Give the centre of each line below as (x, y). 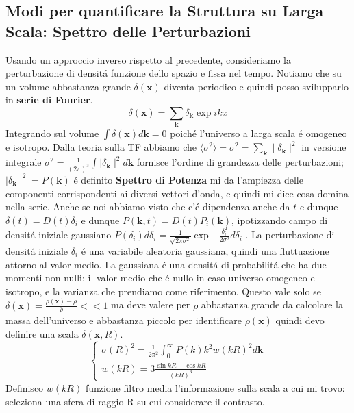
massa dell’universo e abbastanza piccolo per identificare (124, 320)
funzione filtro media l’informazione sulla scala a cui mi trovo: (215, 387)
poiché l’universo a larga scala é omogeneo (258, 133)
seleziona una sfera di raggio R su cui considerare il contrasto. (135, 401)
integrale (24, 162)
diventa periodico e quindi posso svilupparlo (256, 86)
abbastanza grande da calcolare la (272, 304)
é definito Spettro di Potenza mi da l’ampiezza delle (188, 179)
